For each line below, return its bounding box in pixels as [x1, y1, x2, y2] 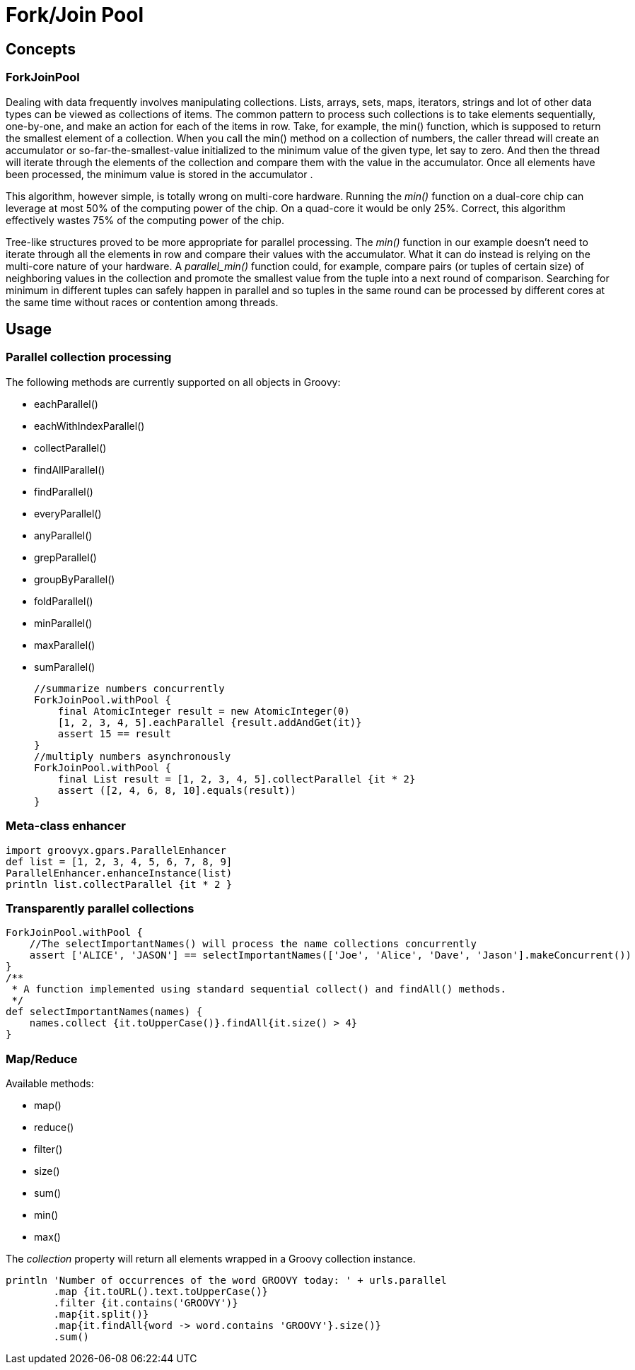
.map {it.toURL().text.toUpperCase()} [53, 1286, 268, 1298]
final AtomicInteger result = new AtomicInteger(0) [57, 705, 350, 717]
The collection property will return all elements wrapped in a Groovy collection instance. [6, 1253, 416, 1265]
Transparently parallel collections [6, 901, 194, 915]
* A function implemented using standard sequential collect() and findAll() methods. [11, 983, 507, 995]
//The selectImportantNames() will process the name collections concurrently [29, 938, 477, 950]
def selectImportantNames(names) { [6, 1006, 203, 1018]
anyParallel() [34, 529, 93, 541]
